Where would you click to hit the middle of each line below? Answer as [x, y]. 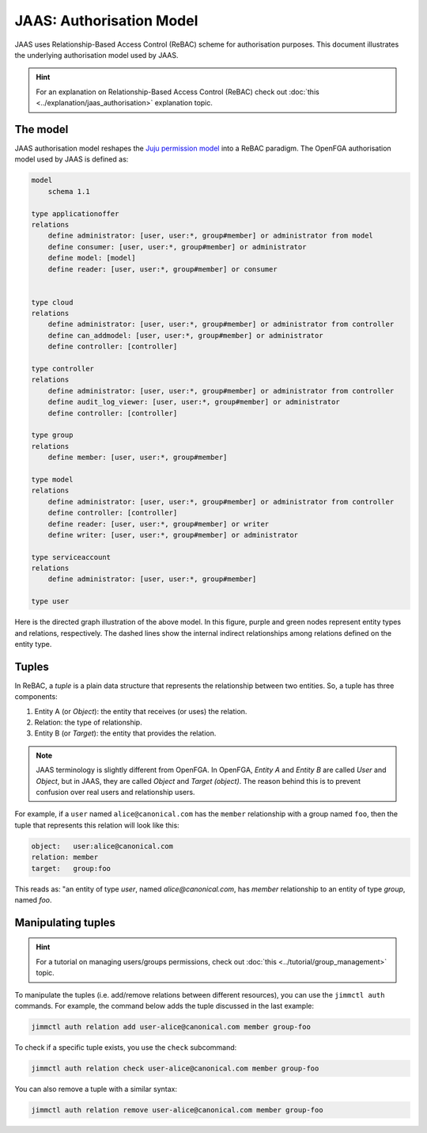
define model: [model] [92, 258]
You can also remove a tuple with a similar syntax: [96, 1089]
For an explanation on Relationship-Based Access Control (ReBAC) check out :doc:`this [178, 92]
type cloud [52, 302]
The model [42, 129]
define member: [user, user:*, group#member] [138, 458]
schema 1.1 [69, 191]
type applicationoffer [75, 213]
